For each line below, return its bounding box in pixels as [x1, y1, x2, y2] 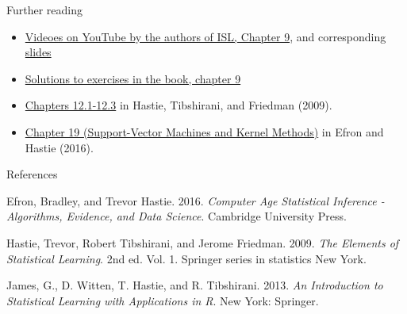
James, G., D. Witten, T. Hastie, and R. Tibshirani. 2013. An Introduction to [6, 277, 383, 293]
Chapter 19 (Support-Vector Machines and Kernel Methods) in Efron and [25, 123, 384, 140]
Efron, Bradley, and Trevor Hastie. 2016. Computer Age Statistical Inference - [6, 192, 385, 209]
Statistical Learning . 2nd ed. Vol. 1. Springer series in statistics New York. [6, 250, 367, 266]
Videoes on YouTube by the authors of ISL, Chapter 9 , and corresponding [25, 28, 386, 44]
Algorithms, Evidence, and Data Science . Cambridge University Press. [6, 208, 347, 224]
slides [25, 44, 52, 60]
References [6, 166, 58, 182]
